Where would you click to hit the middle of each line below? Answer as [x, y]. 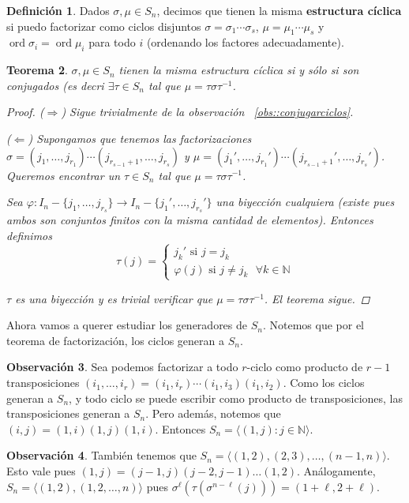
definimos [29, 235]
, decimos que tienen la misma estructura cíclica [279, 10]
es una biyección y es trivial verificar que [114, 298]
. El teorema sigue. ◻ [317, 298]
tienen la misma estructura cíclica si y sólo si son [239, 70]
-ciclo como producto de [305, 367]
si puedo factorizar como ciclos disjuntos [104, 26]
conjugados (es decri [55, 85]
